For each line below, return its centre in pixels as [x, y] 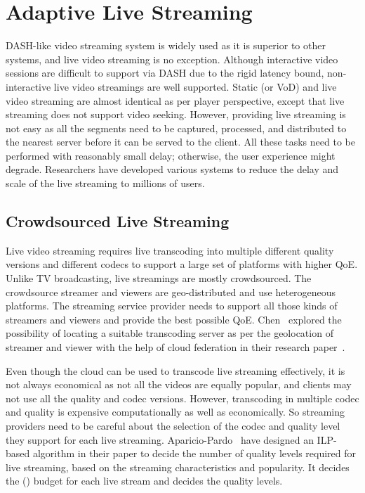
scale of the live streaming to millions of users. [105, 183]
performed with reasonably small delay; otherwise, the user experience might [171, 155]
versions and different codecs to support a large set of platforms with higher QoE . [182, 264]
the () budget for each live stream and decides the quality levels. [144, 481]
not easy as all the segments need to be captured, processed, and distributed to [176, 128]
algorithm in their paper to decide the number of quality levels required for [194, 453]
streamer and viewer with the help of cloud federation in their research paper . [175, 347]
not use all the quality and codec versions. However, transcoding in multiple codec [182, 398]
